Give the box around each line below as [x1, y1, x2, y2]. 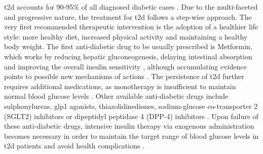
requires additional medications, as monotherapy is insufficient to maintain [4, 81, 236, 91]
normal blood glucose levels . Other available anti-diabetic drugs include [4, 91, 229, 101]
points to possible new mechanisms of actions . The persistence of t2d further [4, 71, 244, 82]
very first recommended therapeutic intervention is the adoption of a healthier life [4, 21, 258, 32]
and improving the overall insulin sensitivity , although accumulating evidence [4, 61, 247, 71]
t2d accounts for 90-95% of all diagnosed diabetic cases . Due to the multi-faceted [4, 2, 258, 12]
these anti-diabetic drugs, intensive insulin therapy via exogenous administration [4, 121, 254, 131]
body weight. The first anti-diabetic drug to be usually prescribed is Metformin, [4, 41, 252, 52]
